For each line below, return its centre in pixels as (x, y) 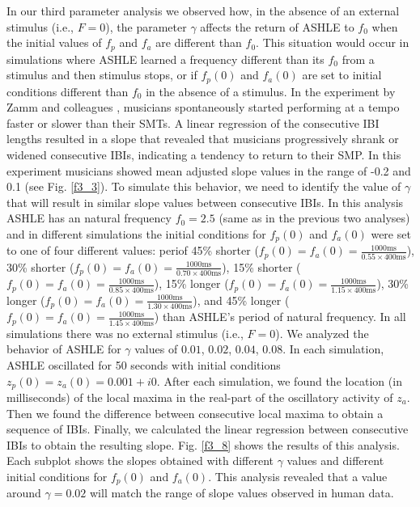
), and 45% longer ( (241, 300)
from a (358, 59)
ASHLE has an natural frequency (89, 218)
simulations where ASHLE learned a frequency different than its (165, 59)
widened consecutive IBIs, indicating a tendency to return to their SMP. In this (204, 155)
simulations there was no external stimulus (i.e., (125, 333)
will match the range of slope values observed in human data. (242, 493)
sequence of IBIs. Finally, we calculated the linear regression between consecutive (208, 429)
